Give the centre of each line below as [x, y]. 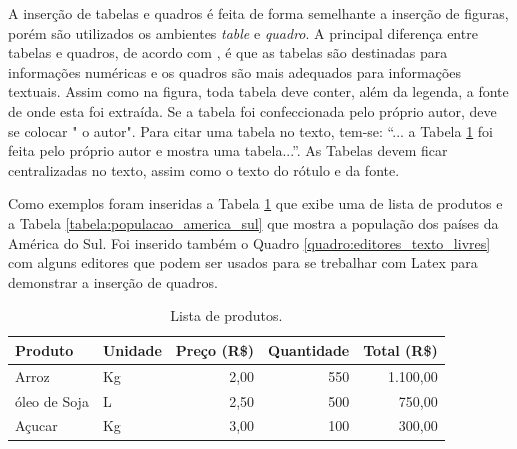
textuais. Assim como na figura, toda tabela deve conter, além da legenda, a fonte [258, 91]
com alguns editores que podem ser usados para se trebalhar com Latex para [243, 262]
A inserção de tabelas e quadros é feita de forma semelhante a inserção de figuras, [258, 13]
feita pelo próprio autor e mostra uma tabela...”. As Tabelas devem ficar [228, 150]
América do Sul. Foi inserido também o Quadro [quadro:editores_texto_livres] [249, 242]
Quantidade [309, 349]
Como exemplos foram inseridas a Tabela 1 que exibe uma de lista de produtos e [255, 203]
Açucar [36, 425]
